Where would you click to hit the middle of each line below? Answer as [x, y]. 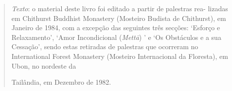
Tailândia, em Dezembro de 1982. [61, 82]
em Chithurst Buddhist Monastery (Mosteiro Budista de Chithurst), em [119, 18]
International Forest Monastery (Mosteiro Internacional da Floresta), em [120, 56]
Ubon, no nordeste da [44, 65]
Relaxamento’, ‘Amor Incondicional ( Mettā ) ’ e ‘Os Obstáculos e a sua [116, 37]
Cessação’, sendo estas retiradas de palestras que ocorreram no [105, 46]
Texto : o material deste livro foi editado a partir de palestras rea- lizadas [120, 8]
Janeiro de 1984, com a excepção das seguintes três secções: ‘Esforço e [116, 27]
